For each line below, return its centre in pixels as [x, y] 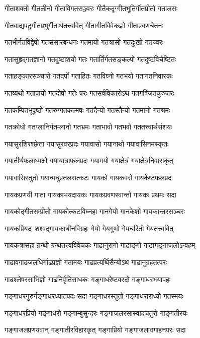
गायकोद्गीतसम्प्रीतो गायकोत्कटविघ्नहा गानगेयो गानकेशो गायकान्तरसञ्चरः [95, 211]
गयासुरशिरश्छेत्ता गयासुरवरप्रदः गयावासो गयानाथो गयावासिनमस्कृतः [87, 143]
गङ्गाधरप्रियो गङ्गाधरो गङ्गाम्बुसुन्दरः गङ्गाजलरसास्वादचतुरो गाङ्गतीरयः [96, 313]
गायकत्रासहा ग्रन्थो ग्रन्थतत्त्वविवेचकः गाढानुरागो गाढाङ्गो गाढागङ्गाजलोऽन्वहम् [100, 245]
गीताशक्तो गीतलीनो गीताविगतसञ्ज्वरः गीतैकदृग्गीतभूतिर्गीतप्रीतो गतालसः [91, 8]
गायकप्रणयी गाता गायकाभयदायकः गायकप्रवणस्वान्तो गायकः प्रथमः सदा [90, 194]
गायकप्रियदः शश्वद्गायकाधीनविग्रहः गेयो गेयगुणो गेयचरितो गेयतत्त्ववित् [89, 228]
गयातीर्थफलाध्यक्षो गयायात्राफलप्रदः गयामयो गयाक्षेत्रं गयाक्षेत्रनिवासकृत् [89, 160]
